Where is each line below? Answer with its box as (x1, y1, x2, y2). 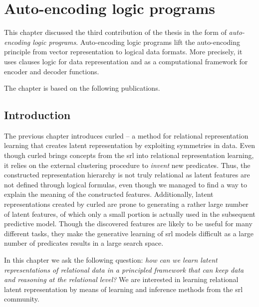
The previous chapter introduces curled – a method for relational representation (4, 130, 249, 141)
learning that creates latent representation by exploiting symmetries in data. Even (4, 140, 256, 151)
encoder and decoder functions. (4, 66, 99, 76)
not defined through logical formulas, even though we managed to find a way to (4, 179, 248, 189)
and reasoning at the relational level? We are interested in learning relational (4, 274, 239, 285)
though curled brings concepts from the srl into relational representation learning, (4, 150, 254, 160)
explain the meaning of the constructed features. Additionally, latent (4, 189, 214, 199)
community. (4, 294, 39, 304)
